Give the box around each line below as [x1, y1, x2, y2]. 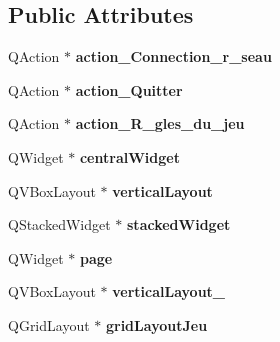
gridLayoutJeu [105, 314, 208, 335]
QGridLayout [8, 314, 90, 335]
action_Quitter [75, 79, 183, 100]
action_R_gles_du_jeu [75, 113, 245, 134]
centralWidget [79, 146, 180, 167]
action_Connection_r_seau [75, 46, 272, 67]
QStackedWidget [8, 214, 111, 235]
